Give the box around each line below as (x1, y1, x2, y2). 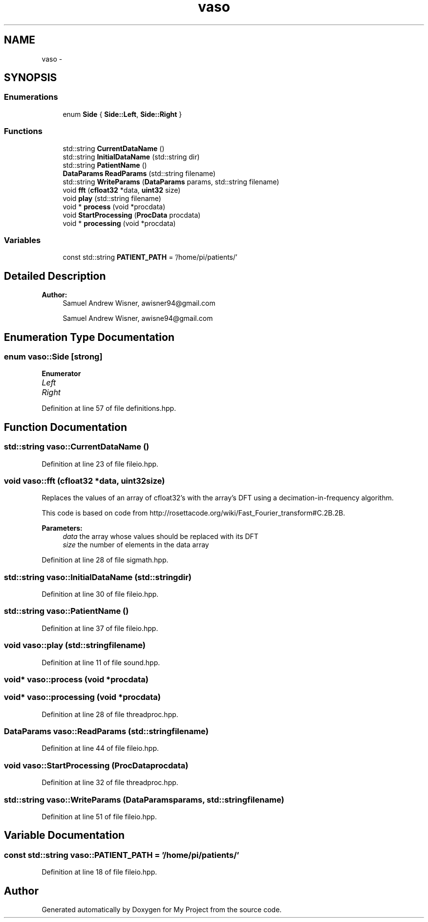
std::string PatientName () (63, 160, 147, 169)
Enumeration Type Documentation (4, 331, 174, 343)
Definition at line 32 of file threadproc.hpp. (42, 778, 178, 787)
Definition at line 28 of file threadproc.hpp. (42, 710, 178, 719)
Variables (4, 235, 41, 245)
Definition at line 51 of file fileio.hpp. (42, 812, 157, 821)
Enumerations (4, 92, 58, 102)
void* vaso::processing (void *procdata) (4, 692, 161, 702)
